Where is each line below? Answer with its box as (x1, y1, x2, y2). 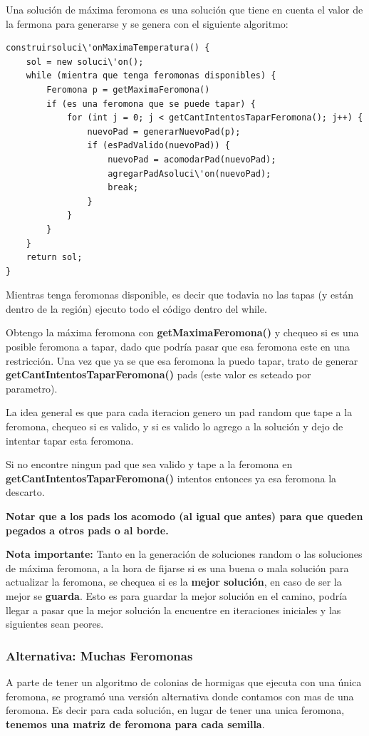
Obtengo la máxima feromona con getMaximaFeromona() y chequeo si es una (6, 325, 359, 340)
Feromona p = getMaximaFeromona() (46, 84, 210, 95)
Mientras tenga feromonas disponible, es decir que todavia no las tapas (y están (6, 287, 353, 302)
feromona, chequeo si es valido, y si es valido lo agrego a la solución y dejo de (6, 419, 343, 434)
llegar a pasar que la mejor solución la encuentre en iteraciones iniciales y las (6, 602, 341, 617)
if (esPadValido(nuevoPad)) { (87, 140, 230, 151)
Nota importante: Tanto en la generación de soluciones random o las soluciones (6, 546, 363, 561)
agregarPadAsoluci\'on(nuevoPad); (108, 168, 271, 179)
